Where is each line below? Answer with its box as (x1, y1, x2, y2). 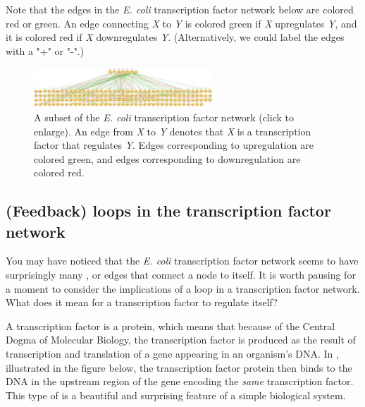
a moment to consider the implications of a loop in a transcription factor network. (6, 281, 360, 296)
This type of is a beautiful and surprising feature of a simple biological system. (6, 387, 346, 402)
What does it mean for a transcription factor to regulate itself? (6, 295, 278, 310)
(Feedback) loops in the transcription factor (6, 200, 331, 221)
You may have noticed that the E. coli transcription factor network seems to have (6, 253, 359, 268)
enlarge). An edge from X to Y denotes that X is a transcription (34, 123, 311, 138)
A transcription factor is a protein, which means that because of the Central (6, 318, 335, 333)
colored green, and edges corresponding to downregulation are (34, 151, 301, 166)
